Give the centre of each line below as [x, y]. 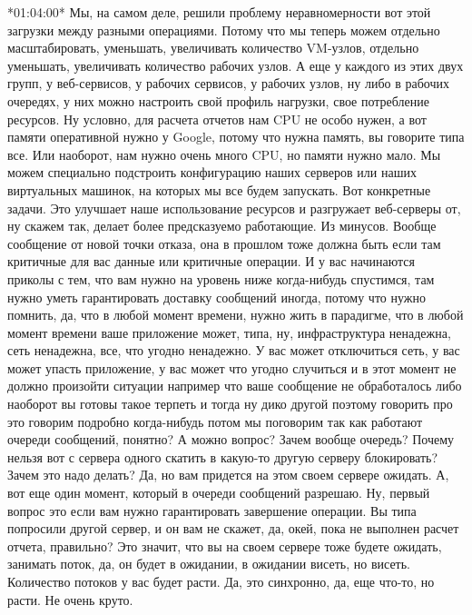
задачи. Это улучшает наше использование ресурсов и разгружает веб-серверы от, [234, 208]
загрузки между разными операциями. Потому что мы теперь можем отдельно [224, 30]
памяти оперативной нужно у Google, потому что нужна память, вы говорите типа [236, 137]
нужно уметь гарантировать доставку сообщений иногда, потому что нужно [216, 297]
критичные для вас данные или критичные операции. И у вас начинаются [211, 261]
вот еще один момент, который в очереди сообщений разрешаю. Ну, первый [219, 493]
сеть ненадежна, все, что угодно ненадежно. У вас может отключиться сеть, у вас [234, 350]
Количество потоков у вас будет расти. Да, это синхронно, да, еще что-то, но [221, 581]
